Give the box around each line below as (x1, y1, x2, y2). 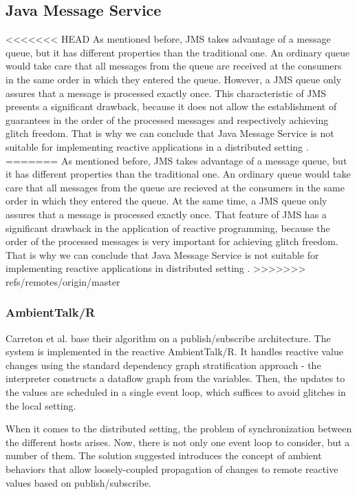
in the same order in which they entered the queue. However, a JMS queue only (6, 72, 342, 86)
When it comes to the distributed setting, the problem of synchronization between (6, 421, 352, 436)
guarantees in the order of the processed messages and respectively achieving (6, 112, 329, 127)
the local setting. (6, 398, 76, 412)
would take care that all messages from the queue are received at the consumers (6, 59, 342, 73)
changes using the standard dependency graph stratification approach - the (6, 357, 321, 372)
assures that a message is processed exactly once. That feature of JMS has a (6, 207, 327, 221)
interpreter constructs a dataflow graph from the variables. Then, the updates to (6, 371, 345, 386)
